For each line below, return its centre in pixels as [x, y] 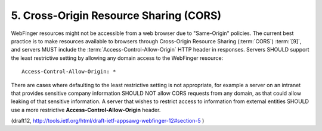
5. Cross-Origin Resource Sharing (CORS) [116, 15]
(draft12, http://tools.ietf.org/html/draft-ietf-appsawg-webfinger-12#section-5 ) [108, 121]
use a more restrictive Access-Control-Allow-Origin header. [86, 110]
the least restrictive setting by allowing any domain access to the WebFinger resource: [117, 58]
